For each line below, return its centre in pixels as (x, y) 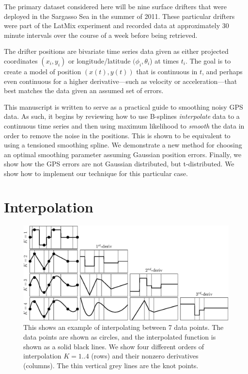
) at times (164, 60)
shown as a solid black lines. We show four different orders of (114, 346)
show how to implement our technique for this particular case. (96, 173)
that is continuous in (167, 71)
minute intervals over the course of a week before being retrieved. (101, 35)
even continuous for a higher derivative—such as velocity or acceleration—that (121, 81)
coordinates (21, 60)
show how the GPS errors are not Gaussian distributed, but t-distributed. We (119, 164)
